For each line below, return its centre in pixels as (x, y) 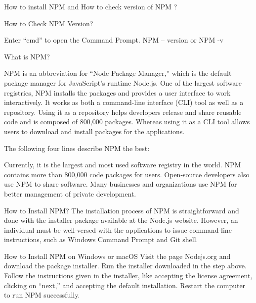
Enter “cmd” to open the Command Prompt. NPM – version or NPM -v (114, 40)
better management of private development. (70, 193)
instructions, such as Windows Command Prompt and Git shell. (101, 239)
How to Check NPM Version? (49, 23)
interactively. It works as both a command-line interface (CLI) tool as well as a (124, 102)
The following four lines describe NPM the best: (77, 148)
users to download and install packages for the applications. (94, 131)
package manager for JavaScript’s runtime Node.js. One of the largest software (123, 82)
